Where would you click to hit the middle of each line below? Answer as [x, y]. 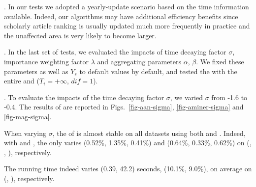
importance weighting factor [46, 61]
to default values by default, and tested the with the [158, 71]
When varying [25, 133]
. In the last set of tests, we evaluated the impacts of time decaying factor [115, 52]
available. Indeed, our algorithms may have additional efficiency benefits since [121, 16]
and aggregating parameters [139, 61]
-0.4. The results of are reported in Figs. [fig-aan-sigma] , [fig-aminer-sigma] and [124, 107]
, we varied [186, 97]
